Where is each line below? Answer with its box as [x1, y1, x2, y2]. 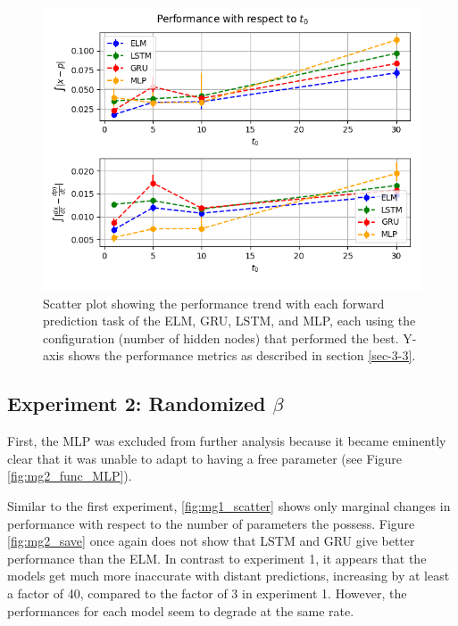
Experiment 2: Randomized [7, 390, 266, 417]
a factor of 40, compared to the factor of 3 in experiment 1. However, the [7, 583, 407, 602]
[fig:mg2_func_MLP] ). [7, 466, 132, 485]
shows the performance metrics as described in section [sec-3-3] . [68, 346, 416, 365]
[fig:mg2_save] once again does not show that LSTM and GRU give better [7, 531, 415, 550]
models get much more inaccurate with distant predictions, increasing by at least [7, 566, 450, 585]
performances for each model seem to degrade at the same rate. [7, 601, 354, 620]
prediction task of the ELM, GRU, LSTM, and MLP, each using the [43, 311, 416, 330]
